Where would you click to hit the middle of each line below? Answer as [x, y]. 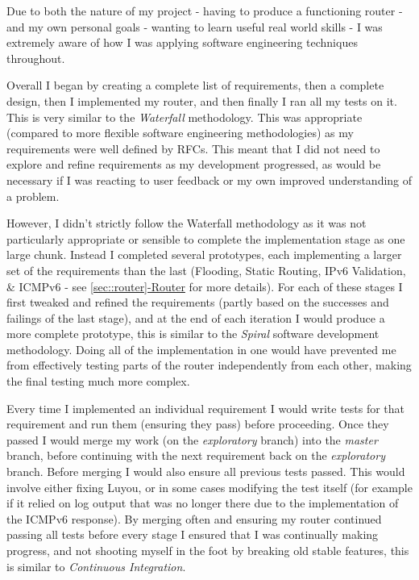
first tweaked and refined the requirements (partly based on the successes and [198, 302]
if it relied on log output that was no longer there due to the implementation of [203, 503]
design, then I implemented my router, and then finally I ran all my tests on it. [202, 100]
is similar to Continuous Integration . [96, 566]
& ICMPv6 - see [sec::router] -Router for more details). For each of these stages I [205, 286]
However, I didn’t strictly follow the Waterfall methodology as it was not [187, 223]
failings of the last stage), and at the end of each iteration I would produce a [196, 317]
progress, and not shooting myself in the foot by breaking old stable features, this [208, 550]
